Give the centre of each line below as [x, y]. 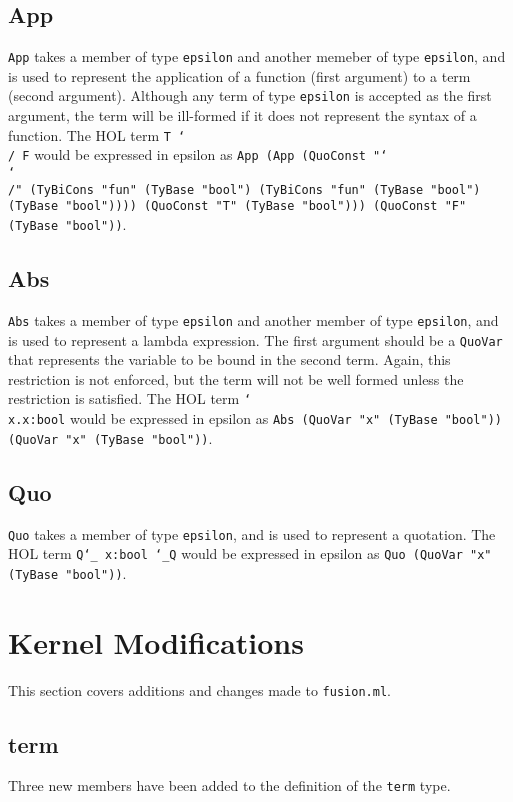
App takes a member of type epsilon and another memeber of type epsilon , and [257, 56]
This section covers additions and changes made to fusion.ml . [199, 689]
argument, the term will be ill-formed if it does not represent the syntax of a [242, 115]
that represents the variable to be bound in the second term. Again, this [229, 359]
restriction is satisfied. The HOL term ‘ [130, 398]
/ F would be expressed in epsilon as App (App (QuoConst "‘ [198, 154]
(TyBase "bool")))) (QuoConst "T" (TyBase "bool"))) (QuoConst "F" [237, 206]
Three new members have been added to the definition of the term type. [229, 785]
